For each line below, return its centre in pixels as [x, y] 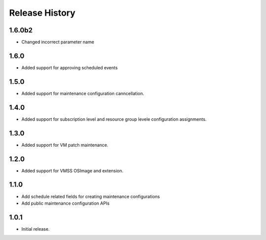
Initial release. [35, 229]
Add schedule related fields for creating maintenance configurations [91, 196]
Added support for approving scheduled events [69, 67]
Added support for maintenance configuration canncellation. [83, 93]
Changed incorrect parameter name [58, 42]
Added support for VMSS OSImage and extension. [72, 171]
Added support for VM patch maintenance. [65, 145]
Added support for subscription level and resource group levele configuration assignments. [114, 119]
